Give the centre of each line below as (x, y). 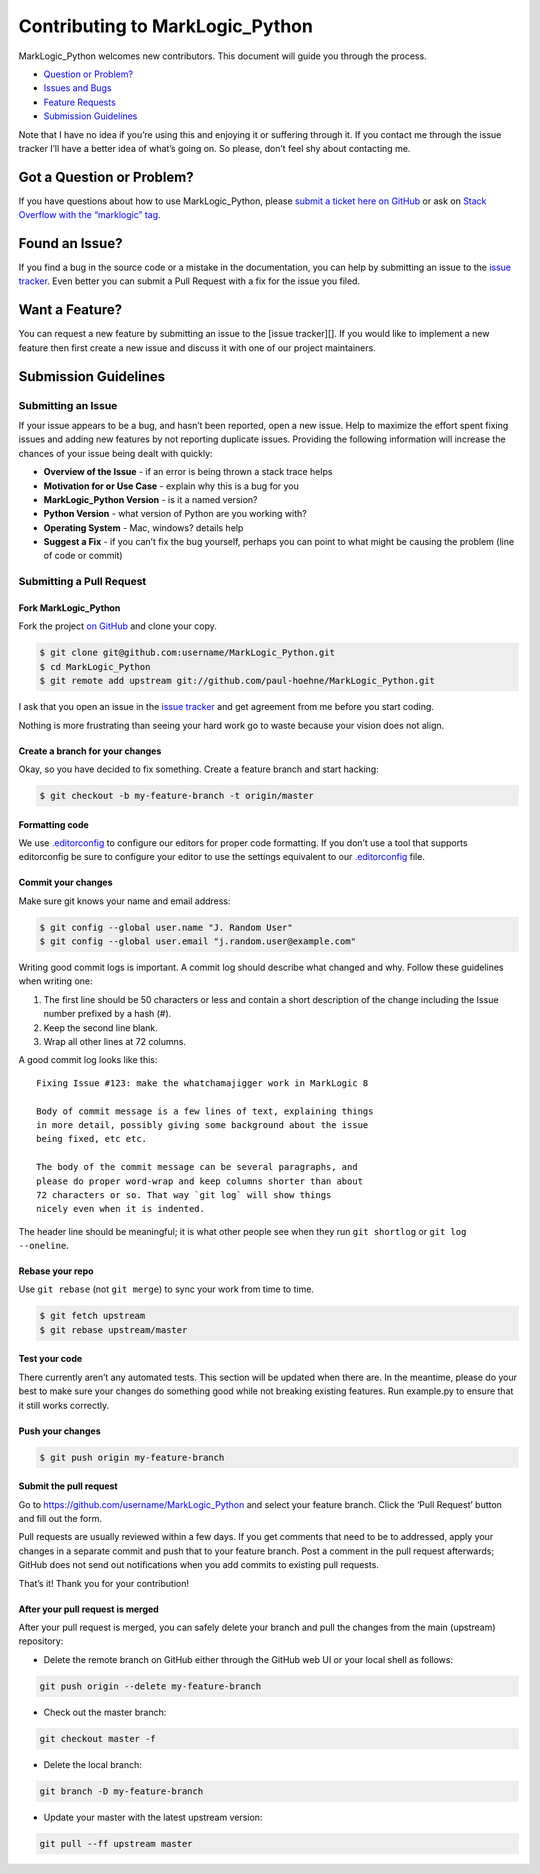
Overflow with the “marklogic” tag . (89, 215)
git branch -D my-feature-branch (121, 1791)
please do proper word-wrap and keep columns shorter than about (200, 1181)
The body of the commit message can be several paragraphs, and (197, 1167)
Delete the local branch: (92, 1764)
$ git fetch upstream (92, 1316)
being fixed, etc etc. (92, 1139)
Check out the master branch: (105, 1712)
